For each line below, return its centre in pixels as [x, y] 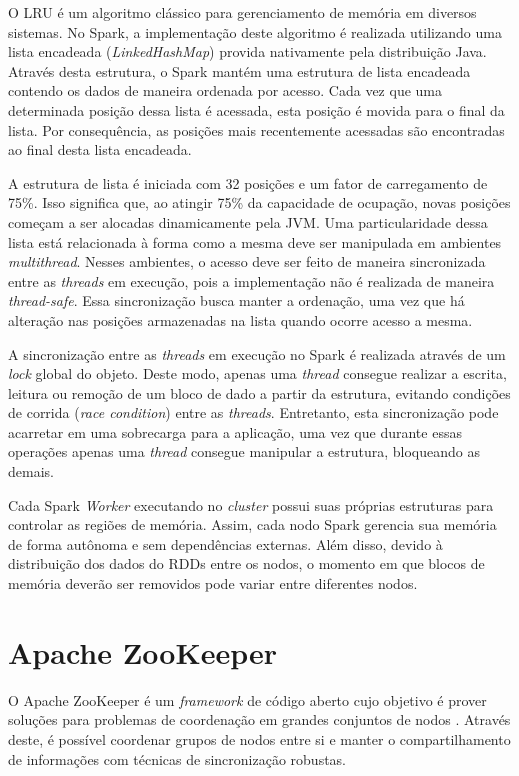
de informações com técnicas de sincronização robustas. [177, 758]
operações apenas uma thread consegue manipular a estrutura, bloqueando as [244, 451]
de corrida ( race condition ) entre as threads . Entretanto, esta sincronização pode [253, 412]
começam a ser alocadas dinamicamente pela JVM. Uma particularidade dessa [248, 221]
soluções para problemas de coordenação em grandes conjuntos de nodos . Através [259, 719]
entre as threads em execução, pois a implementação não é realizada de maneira [251, 280]
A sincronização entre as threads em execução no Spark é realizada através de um [257, 353]
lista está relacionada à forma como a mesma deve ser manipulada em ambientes [255, 241]
